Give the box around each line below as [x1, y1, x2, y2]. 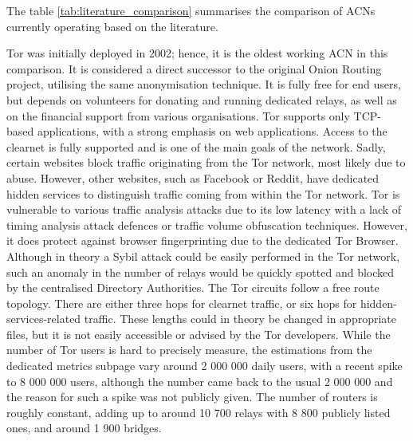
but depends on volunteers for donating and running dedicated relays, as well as [6, 91, 397, 108]
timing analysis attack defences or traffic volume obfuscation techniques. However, [6, 216, 407, 233]
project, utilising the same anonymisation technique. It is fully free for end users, [6, 76, 401, 93]
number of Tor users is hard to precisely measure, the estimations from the [6, 341, 372, 358]
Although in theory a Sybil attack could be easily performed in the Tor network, [6, 247, 400, 264]
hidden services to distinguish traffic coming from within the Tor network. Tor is [6, 185, 400, 202]
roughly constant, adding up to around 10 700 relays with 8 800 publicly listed [6, 404, 391, 420]
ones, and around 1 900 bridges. [6, 419, 162, 436]
